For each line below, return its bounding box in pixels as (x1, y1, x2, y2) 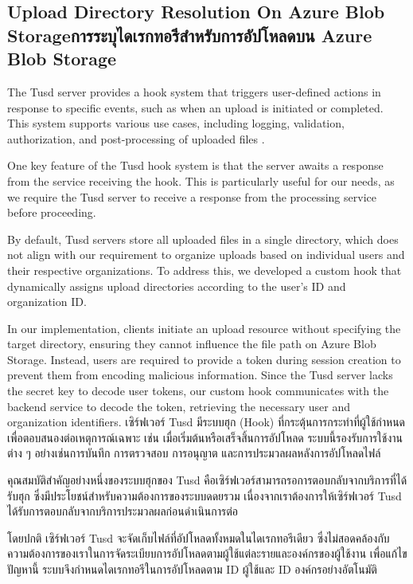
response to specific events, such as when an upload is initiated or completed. (7, 99, 384, 116)
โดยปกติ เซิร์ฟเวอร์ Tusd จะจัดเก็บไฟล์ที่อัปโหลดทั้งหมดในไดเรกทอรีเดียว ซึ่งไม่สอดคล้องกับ (7, 529, 390, 546)
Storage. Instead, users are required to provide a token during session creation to (7, 351, 401, 367)
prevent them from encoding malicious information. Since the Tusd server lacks (7, 366, 393, 383)
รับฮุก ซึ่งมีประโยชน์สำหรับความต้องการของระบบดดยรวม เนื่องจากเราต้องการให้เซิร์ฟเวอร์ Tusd (7, 487, 402, 504)
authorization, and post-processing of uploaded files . (7, 130, 265, 147)
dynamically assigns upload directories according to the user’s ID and (7, 277, 346, 294)
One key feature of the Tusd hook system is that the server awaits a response (7, 157, 384, 174)
